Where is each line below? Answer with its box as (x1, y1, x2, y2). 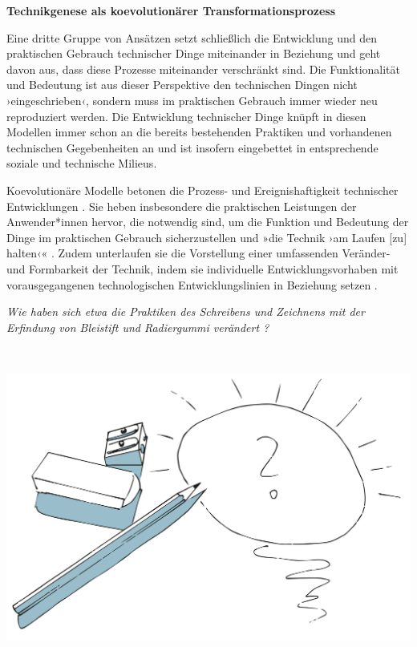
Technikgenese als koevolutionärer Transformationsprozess (6, 2, 336, 18)
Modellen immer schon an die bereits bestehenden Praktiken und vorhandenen (6, 123, 392, 140)
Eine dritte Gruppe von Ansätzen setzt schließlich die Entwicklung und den (6, 29, 378, 46)
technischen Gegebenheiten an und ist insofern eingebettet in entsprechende (6, 139, 379, 156)
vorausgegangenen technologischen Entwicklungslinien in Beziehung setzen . (6, 276, 378, 293)
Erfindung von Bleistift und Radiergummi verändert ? (6, 318, 269, 335)
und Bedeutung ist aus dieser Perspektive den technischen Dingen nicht (6, 76, 358, 93)
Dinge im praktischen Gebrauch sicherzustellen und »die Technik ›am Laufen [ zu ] (6, 228, 407, 245)
